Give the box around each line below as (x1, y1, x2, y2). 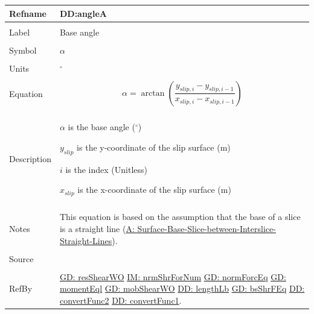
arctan (141, 89, 165, 98)
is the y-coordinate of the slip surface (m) (77, 140, 231, 153)
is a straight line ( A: (59, 222, 135, 234)
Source (9, 252, 34, 265)
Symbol (9, 43, 37, 56)
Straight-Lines (59, 234, 112, 246)
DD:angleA (59, 7, 107, 19)
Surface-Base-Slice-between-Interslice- (137, 222, 276, 234)
